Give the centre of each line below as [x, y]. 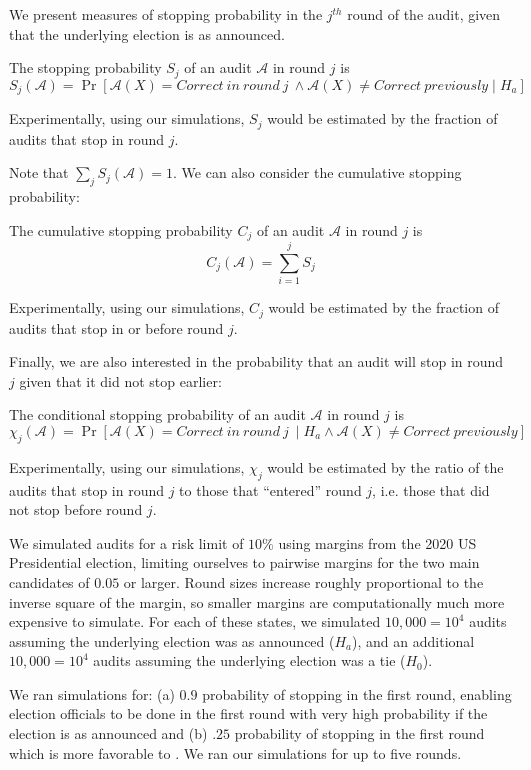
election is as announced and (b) [108, 733]
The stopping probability [85, 67]
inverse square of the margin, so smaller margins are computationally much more [257, 601]
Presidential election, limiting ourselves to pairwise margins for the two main [244, 562]
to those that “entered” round [270, 489]
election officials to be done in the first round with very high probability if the [248, 713]
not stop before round [76, 509]
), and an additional [413, 640]
